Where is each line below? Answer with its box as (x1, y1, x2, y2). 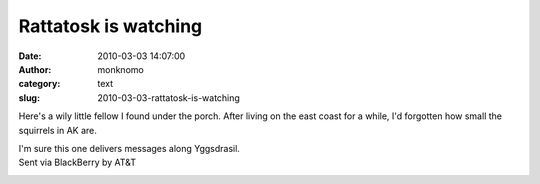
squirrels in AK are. (18, 124, 97, 136)
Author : (18, 63, 52, 75)
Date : (18, 50, 42, 62)
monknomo (97, 63, 144, 75)
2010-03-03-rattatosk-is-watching (97, 91, 240, 104)
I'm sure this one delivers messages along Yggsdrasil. (18, 142, 240, 154)
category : (18, 78, 61, 90)
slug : (18, 91, 40, 104)
